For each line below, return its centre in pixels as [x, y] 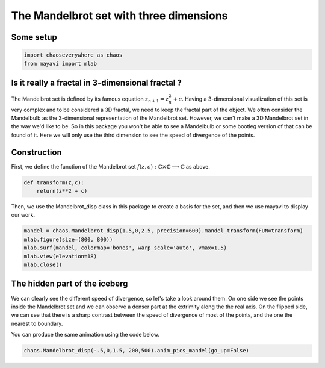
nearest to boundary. [37, 323]
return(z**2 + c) [62, 191]
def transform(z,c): [54, 182]
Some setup [34, 37]
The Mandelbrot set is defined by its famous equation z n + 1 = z [90, 99]
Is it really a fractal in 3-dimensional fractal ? [96, 82]
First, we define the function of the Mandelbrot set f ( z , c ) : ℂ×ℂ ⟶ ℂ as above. [111, 166]
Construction [37, 152]
